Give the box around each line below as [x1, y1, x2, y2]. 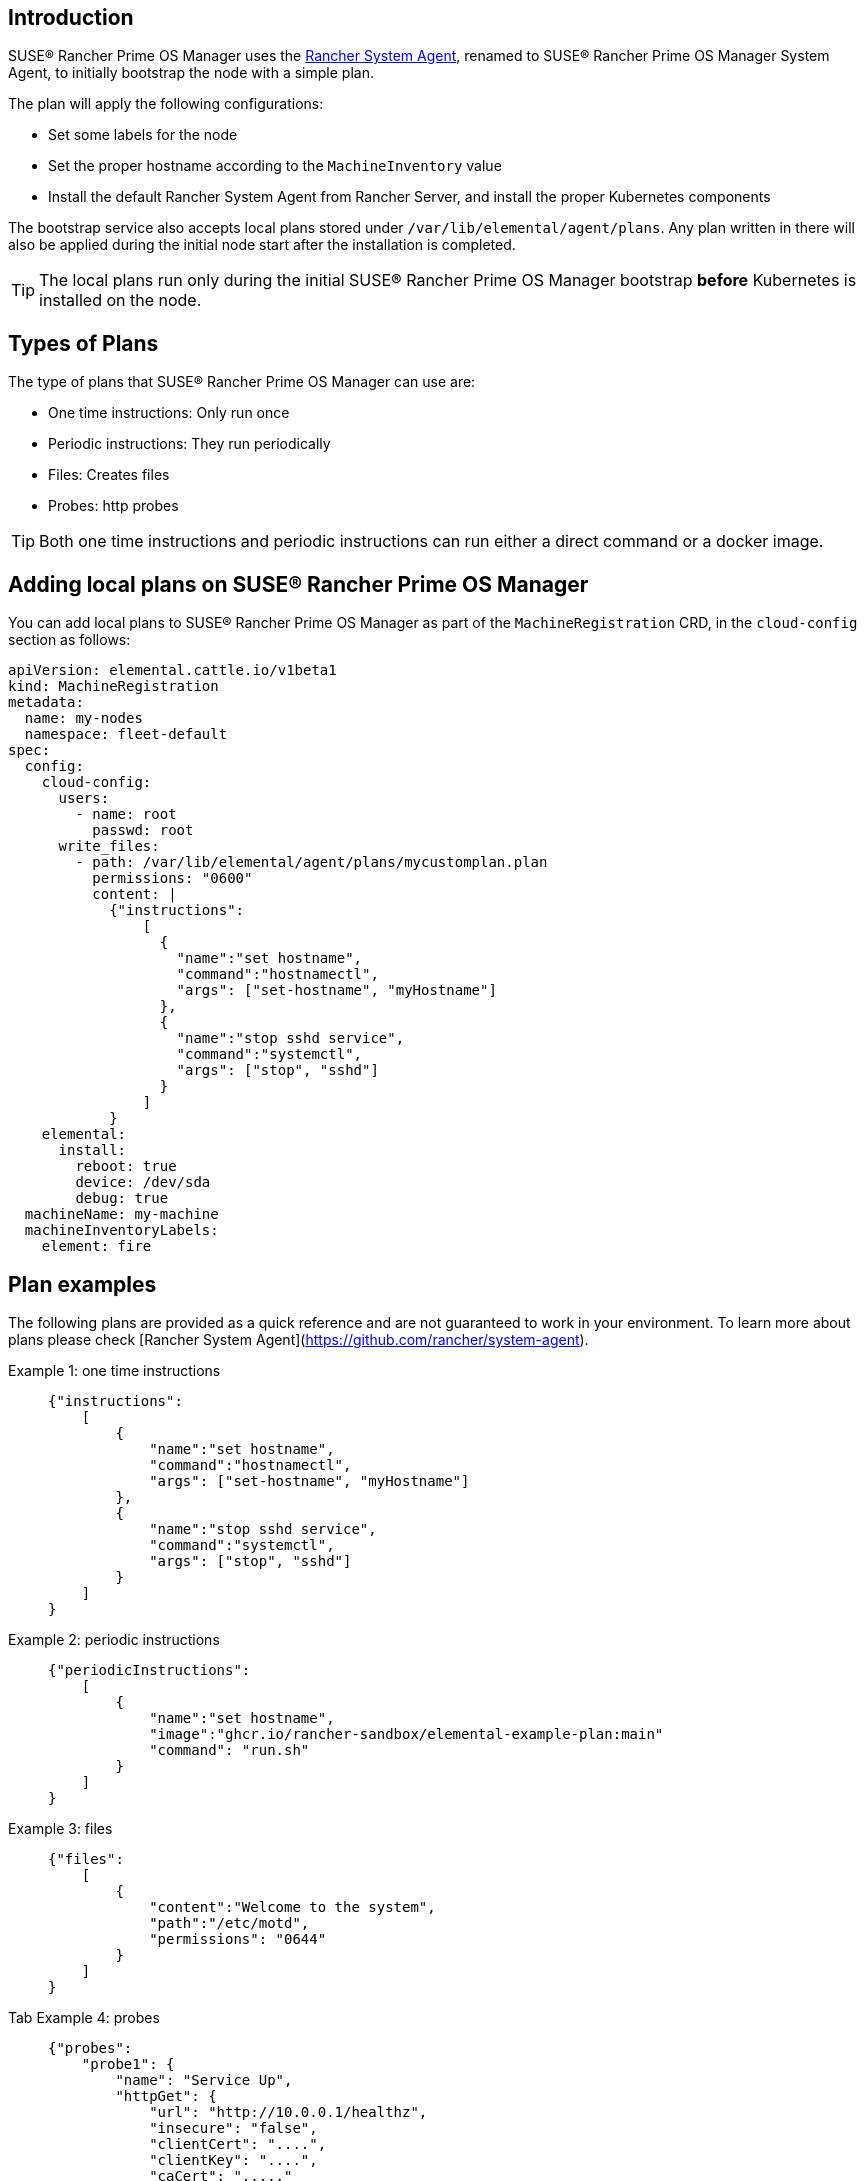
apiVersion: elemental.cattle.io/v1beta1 [8, 662, 337, 679]
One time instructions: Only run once [48, 404, 290, 422]
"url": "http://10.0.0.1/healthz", [149, 2103, 428, 2120]
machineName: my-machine [24, 1206, 219, 1223]
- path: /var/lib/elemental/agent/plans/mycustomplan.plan [75, 854, 548, 871]
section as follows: [8, 631, 131, 649]
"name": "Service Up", [115, 2071, 293, 2088]
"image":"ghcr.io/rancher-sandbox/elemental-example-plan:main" [149, 1725, 664, 1742]
